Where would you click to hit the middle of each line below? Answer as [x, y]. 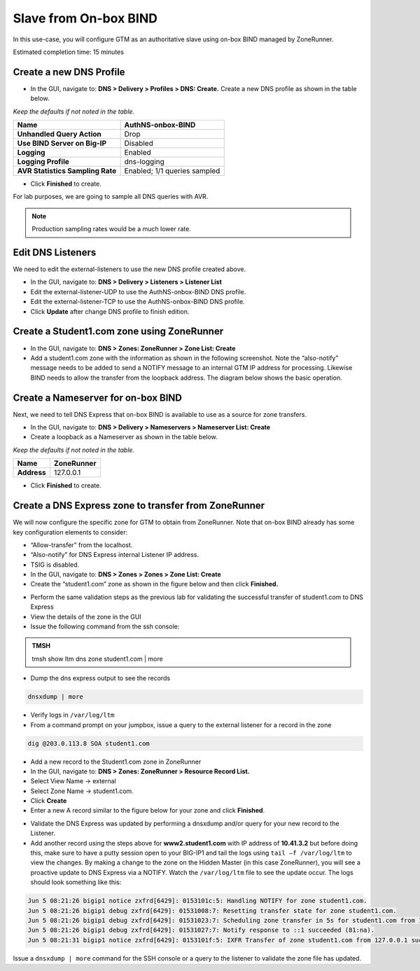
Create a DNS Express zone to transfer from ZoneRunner [139, 505]
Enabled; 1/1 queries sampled [172, 171]
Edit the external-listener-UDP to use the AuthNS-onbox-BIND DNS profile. [138, 291]
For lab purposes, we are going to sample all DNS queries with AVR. [111, 197]
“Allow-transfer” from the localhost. [82, 545]
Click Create [49, 801]
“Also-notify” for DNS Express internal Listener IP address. [115, 555]
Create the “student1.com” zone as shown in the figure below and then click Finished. [154, 584]
